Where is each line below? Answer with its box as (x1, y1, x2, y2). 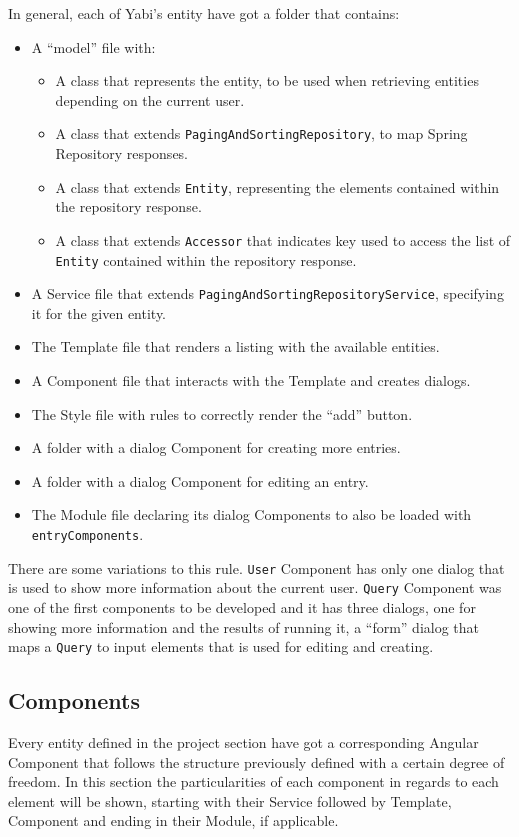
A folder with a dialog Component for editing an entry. (31, 470, 369, 491)
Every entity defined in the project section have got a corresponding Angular (8, 732, 479, 753)
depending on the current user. (55, 89, 245, 110)
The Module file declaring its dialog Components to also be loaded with (31, 504, 472, 525)
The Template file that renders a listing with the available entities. (31, 336, 440, 357)
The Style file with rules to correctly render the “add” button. (31, 403, 413, 424)
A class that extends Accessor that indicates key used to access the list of (55, 229, 511, 250)
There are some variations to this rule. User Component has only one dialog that (8, 557, 505, 578)
